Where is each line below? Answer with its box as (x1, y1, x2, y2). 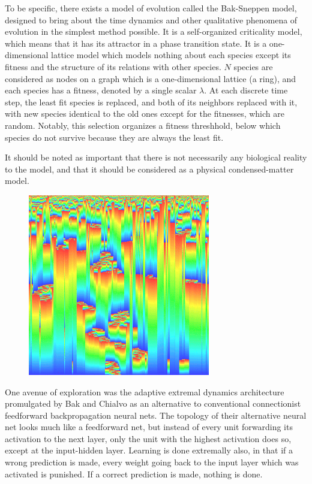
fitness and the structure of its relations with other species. (5, 60, 221, 72)
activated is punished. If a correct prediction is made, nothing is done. (5, 467, 263, 480)
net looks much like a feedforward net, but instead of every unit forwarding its (5, 421, 293, 433)
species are (233, 60, 273, 72)
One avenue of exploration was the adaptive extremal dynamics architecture (5, 385, 284, 398)
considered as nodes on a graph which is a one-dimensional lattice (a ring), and (5, 72, 296, 84)
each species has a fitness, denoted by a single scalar (5, 84, 197, 96)
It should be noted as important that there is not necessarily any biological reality (5, 151, 307, 164)
